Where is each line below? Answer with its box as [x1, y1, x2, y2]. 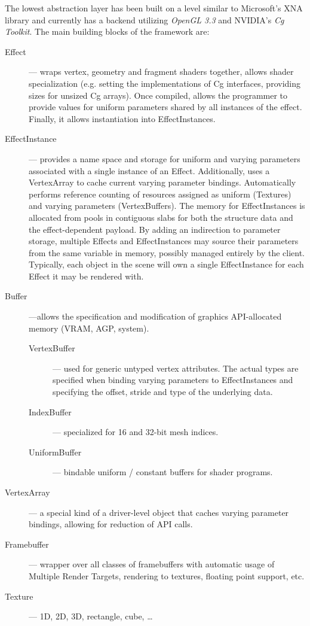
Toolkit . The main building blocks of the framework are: [5, 25, 210, 38]
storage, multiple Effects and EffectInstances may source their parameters [29, 235, 299, 247]
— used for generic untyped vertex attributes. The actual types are [53, 361, 299, 374]
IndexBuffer [29, 405, 72, 418]
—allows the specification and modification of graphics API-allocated [29, 310, 282, 323]
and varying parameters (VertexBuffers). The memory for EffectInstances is [29, 199, 305, 212]
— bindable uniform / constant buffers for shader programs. [53, 466, 273, 478]
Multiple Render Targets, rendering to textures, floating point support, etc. [29, 569, 305, 582]
